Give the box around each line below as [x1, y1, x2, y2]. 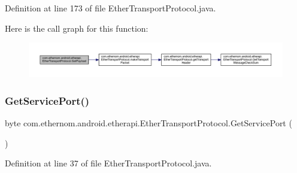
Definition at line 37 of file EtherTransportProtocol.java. [5, 157, 212, 169]
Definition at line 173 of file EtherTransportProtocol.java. [5, 2, 216, 14]
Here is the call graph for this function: [5, 22, 148, 34]
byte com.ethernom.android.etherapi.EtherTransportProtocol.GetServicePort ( [5, 116, 292, 129]
